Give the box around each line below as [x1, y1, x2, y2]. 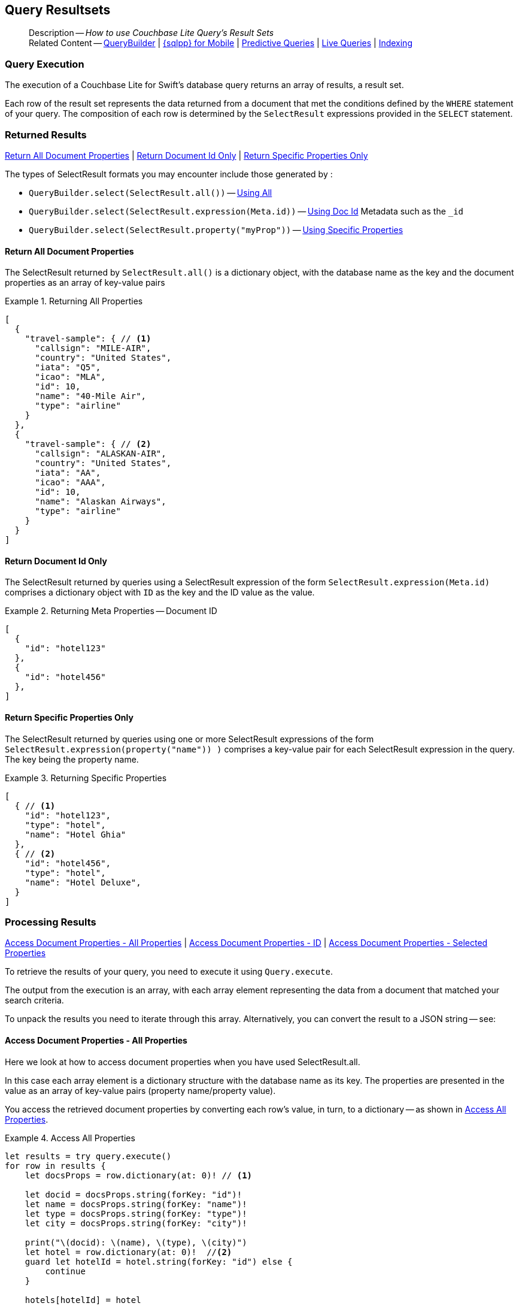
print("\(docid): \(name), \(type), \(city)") [25, 1237, 247, 1247]
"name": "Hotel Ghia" [25, 829, 126, 839]
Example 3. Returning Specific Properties [5, 772, 167, 783]
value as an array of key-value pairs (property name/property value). [5, 1085, 276, 1096]
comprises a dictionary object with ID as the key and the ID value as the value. [5, 587, 315, 598]
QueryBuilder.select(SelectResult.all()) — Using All [29, 187, 272, 198]
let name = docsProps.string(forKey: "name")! [25, 1199, 247, 1209]
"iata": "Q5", [35, 362, 101, 373]
